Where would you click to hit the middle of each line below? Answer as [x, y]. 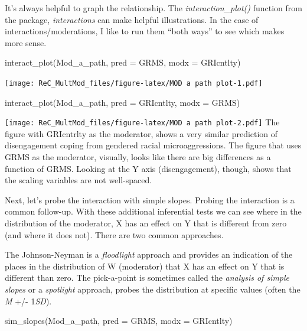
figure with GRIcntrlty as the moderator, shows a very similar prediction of [141, 133]
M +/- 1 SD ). [28, 301]
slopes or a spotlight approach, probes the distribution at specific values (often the [153, 289]
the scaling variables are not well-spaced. [79, 180]
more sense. [26, 42]
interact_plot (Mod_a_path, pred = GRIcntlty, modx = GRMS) [123, 102]
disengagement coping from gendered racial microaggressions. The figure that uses [153, 145]
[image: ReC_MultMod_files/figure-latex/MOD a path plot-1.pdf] [134, 83]
